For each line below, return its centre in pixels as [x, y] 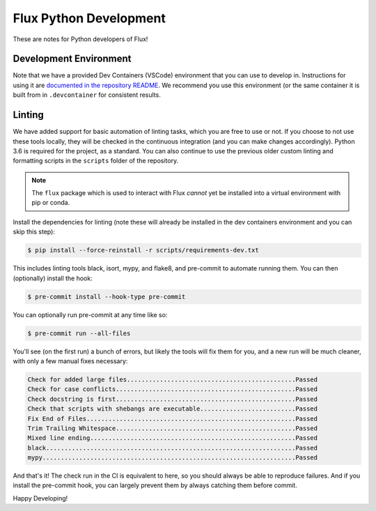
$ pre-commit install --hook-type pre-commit [107, 297]
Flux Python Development [89, 18]
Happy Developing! [40, 498]
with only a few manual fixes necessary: [70, 361]
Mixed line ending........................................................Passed [173, 438]
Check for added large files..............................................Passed [173, 379]
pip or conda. [51, 203]
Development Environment [72, 59]
